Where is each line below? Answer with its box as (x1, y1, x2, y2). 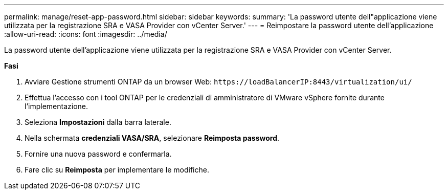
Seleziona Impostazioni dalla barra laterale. (25, 118, 171, 126)
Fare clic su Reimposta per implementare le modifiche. (25, 165, 209, 174)
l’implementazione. (25, 102, 88, 111)
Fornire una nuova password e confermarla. (25, 149, 172, 158)
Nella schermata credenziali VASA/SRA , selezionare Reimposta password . (25, 134, 280, 142)
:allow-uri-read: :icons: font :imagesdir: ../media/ (4, 30, 167, 38)
